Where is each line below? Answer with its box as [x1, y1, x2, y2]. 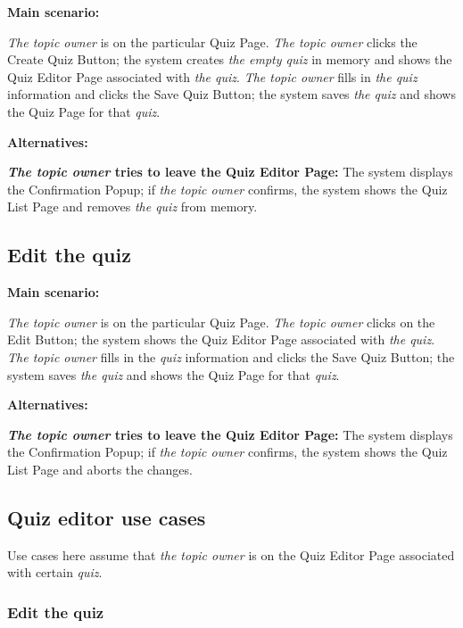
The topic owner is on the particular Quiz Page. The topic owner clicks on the [7, 312, 435, 331]
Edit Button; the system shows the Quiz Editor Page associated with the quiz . [7, 330, 435, 349]
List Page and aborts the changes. [7, 459, 193, 478]
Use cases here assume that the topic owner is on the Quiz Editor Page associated [7, 545, 455, 564]
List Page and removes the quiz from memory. [7, 197, 258, 216]
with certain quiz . [7, 563, 103, 582]
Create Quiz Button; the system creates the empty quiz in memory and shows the [7, 50, 452, 69]
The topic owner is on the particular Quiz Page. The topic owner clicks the [7, 32, 418, 51]
